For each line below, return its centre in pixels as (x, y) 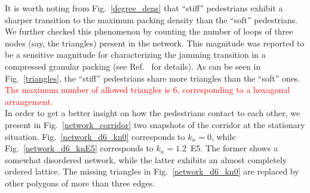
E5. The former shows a (234, 148)
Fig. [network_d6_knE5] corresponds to (79, 148)
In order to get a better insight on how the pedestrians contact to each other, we (153, 113)
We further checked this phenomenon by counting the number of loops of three (149, 31)
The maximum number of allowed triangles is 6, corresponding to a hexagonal (148, 90)
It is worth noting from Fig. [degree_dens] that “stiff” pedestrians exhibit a (144, 8)
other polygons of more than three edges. (80, 183)
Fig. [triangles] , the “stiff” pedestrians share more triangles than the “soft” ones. (153, 78)
